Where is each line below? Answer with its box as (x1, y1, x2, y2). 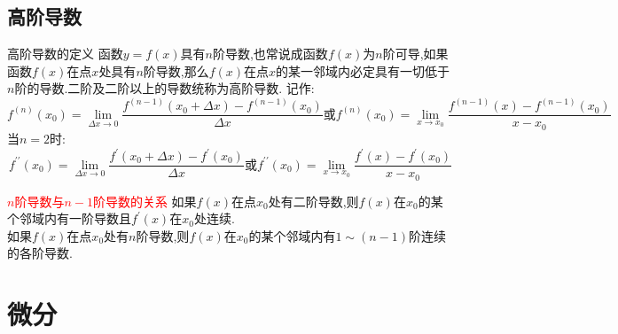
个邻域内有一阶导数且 (7, 209, 131, 228)
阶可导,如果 (382, 44, 449, 63)
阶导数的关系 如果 (92, 191, 197, 210)
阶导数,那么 (143, 61, 209, 80)
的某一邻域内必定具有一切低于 (276, 61, 450, 80)
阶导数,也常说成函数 (212, 44, 328, 63)
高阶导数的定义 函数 (7, 44, 123, 63)
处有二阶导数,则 (268, 191, 359, 210)
